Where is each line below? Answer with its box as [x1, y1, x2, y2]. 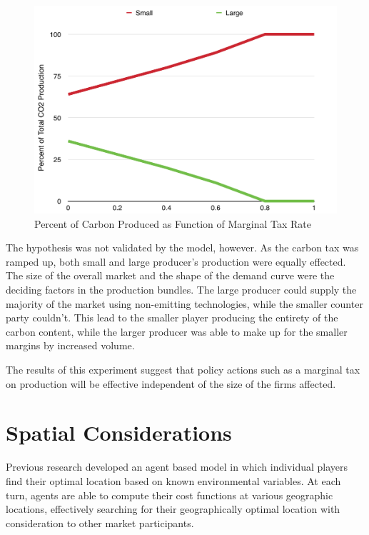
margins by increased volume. [6, 338, 135, 353]
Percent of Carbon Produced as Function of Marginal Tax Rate [34, 216, 311, 231]
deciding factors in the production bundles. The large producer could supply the [6, 282, 357, 297]
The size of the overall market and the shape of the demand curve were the [6, 268, 335, 283]
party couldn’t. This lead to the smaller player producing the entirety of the [6, 310, 338, 325]
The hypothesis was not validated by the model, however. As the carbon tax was [6, 240, 359, 255]
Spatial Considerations [6, 418, 232, 447]
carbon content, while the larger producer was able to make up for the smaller [6, 324, 348, 339]
